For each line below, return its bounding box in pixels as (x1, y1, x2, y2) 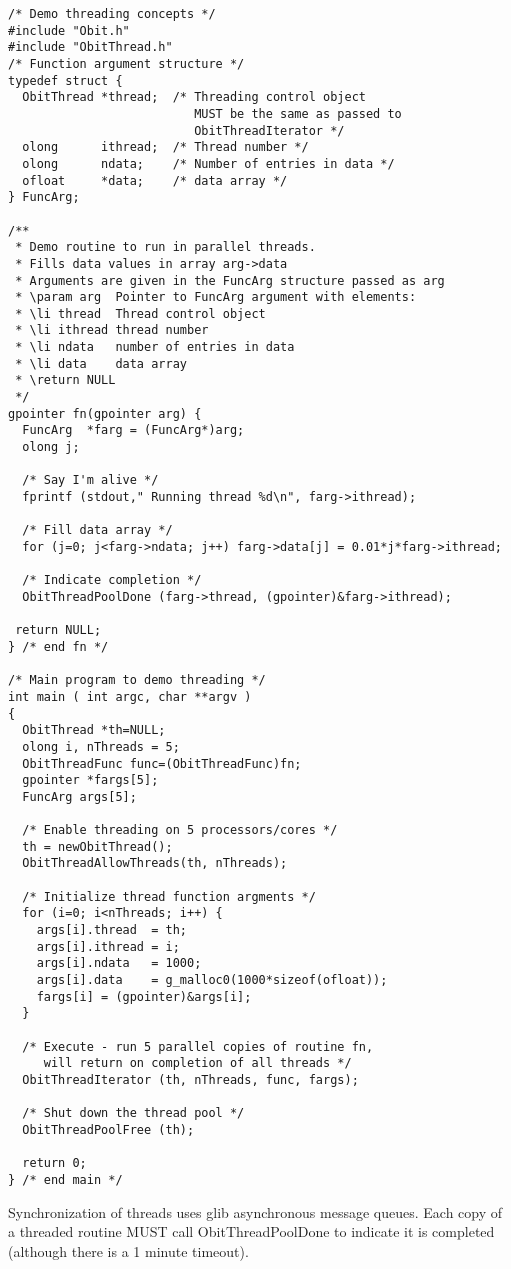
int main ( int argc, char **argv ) (8, 689, 252, 704)
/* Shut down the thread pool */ (22, 1106, 245, 1121)
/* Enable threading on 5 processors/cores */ (22, 823, 338, 838)
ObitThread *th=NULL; (22, 723, 166, 738)
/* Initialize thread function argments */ (22, 889, 316, 904)
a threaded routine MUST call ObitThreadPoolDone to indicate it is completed (8, 1221, 495, 1242)
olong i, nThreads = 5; (22, 739, 180, 754)
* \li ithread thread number (15, 323, 209, 338)
